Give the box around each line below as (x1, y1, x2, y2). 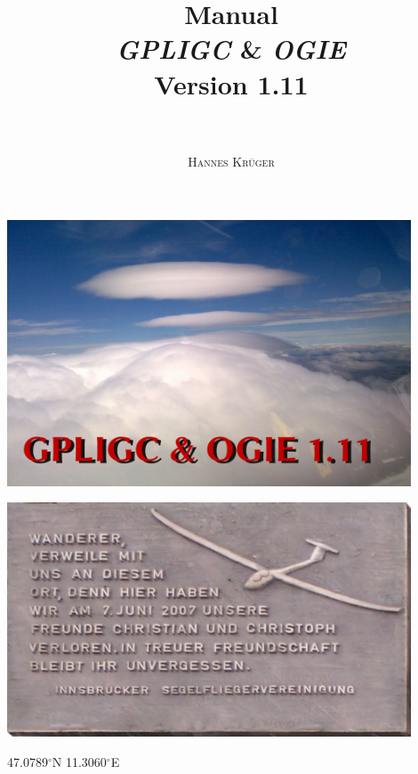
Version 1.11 (154, 65, 309, 102)
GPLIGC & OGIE (117, 30, 346, 68)
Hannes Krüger (188, 151, 275, 170)
